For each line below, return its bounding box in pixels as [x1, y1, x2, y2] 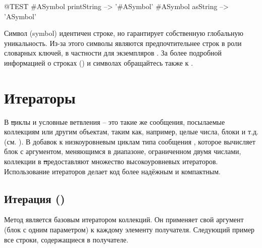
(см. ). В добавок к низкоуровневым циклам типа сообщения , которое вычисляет [4, 136, 255, 146]
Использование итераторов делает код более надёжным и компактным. [4, 166, 221, 176]
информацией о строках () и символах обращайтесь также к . [4, 57, 193, 68]
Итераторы [4, 87, 76, 108]
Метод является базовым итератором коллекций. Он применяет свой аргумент [4, 214, 244, 225]
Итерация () [4, 190, 65, 206]
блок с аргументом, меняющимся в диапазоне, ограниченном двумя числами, [4, 146, 241, 157]
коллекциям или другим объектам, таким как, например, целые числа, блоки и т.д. [4, 126, 258, 137]
